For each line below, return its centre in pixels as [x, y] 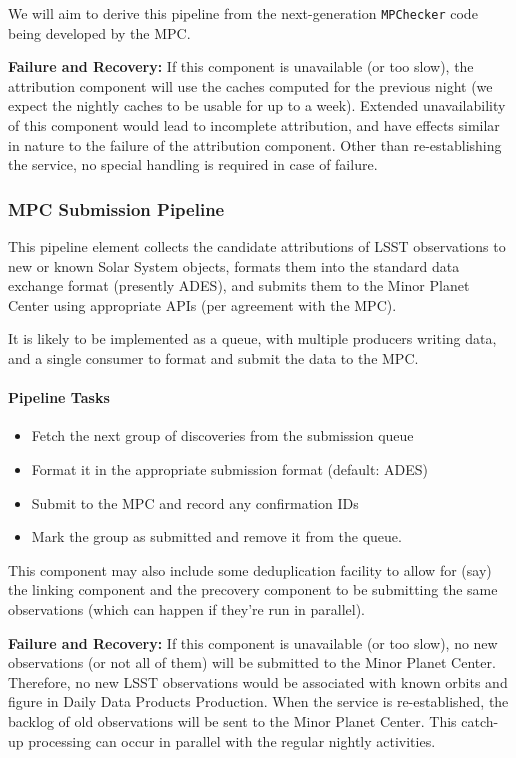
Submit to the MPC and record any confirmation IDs [195, 502]
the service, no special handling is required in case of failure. [193, 164]
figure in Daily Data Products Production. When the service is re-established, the [258, 701]
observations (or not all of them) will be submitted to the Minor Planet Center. [252, 662]
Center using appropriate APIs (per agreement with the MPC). [202, 304]
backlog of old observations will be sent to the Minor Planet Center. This [232, 720]
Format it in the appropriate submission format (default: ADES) [229, 468]
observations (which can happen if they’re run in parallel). [186, 608]
